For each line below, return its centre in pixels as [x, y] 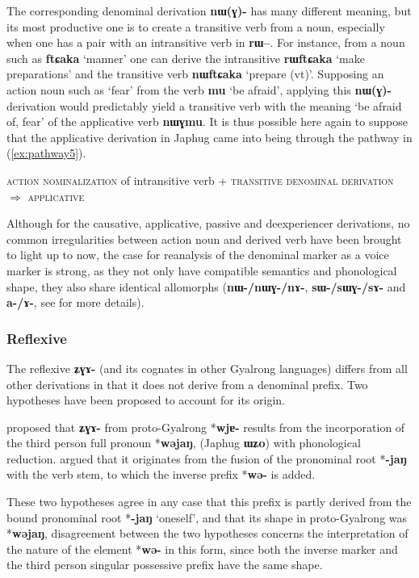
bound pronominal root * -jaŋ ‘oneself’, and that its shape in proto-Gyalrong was [207, 517]
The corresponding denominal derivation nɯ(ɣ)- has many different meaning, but [209, 10]
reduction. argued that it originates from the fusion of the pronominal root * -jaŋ [207, 458]
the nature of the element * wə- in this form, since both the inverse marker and [202, 549]
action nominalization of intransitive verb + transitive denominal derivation [200, 180]
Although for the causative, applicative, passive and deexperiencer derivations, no [208, 223]
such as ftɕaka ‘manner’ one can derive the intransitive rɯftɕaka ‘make [186, 58]
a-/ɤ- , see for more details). [75, 302]
